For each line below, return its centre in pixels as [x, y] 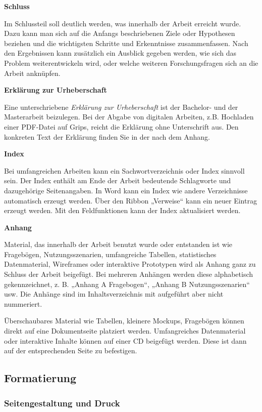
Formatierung [40, 378]
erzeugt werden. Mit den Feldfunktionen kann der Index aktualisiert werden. [122, 210]
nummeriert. [23, 303]
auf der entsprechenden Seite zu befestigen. [71, 351]
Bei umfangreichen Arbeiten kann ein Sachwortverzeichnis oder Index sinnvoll [124, 170]
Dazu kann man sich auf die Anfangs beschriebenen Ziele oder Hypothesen [120, 33]
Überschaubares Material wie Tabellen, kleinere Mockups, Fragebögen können [124, 321]
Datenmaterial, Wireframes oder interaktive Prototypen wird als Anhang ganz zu [130, 264]
